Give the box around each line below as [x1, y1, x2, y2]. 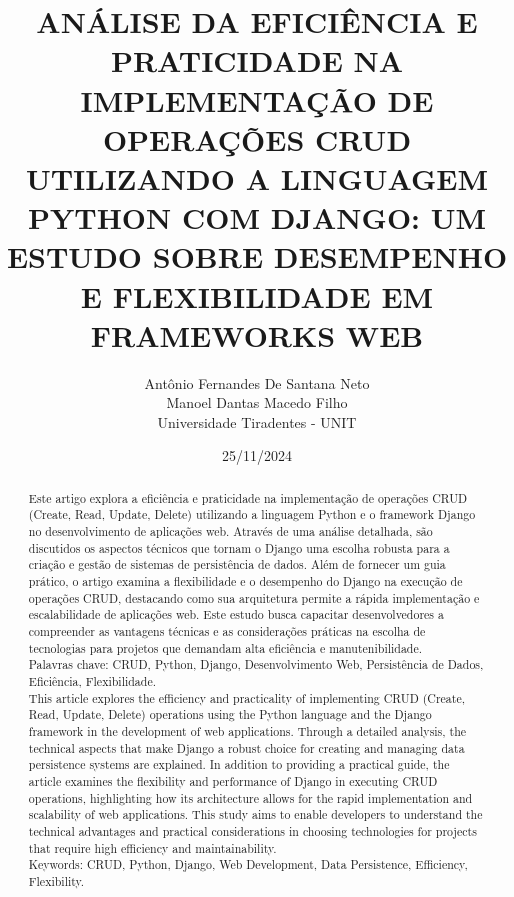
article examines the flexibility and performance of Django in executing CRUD [28, 772, 438, 789]
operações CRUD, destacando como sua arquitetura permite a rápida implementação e [28, 589, 480, 606]
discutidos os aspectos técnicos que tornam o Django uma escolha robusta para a [28, 539, 450, 556]
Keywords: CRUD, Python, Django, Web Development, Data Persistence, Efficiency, [28, 856, 468, 873]
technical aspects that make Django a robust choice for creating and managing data [28, 739, 465, 756]
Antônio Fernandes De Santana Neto [144, 372, 370, 393]
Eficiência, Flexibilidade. [28, 673, 156, 690]
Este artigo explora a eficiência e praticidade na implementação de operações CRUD [28, 489, 468, 506]
